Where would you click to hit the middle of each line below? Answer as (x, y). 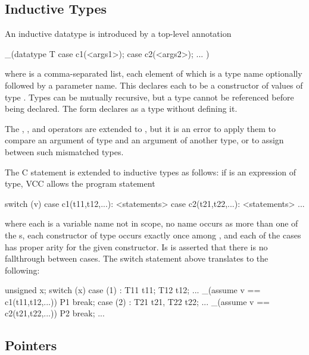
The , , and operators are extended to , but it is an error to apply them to (140, 128)
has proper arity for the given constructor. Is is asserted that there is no (136, 246)
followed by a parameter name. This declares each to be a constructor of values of (154, 85)
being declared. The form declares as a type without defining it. (121, 109)
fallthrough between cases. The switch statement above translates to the (137, 258)
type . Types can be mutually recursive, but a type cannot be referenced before (149, 97)
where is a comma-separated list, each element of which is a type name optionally (154, 73)
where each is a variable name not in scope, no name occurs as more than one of (152, 223)
